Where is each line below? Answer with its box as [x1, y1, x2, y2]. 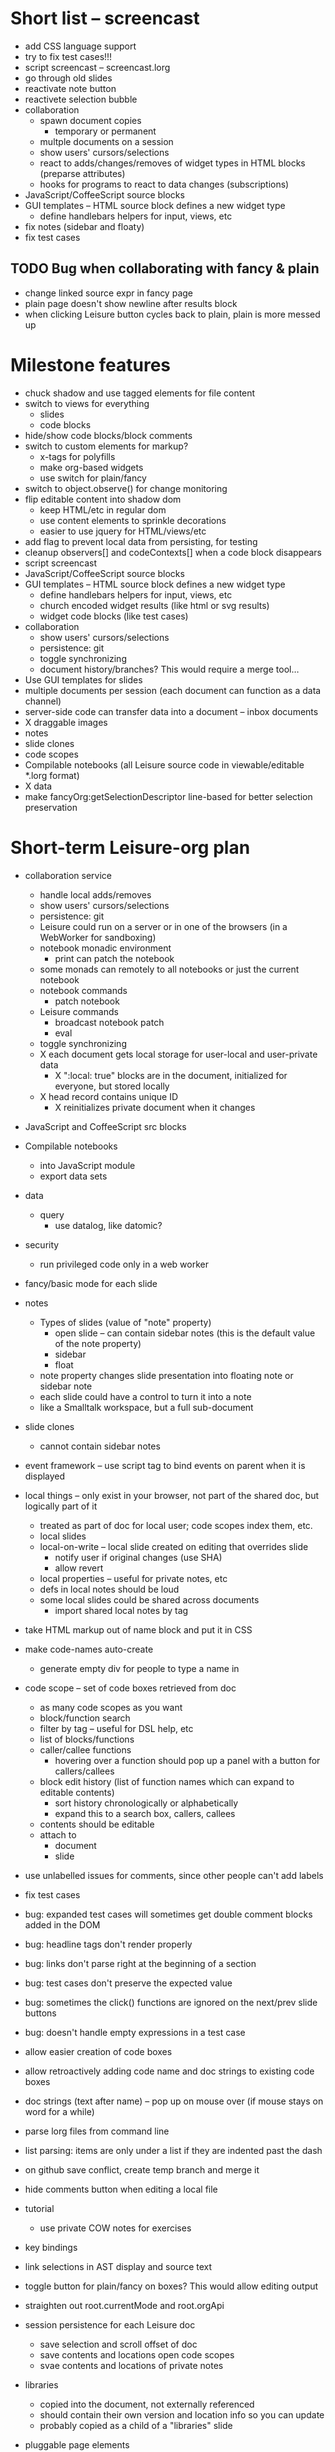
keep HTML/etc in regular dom [39, 503, 167, 516]
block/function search [39, 1712, 131, 1724]
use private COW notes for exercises [39, 2222, 192, 2234]
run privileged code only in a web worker [39, 1258, 209, 1270]
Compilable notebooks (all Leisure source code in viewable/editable [24, 758, 305, 771]
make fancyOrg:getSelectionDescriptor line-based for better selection [24, 790, 313, 802]
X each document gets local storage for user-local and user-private [39, 1048, 318, 1060]
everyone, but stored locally [54, 1080, 170, 1092]
